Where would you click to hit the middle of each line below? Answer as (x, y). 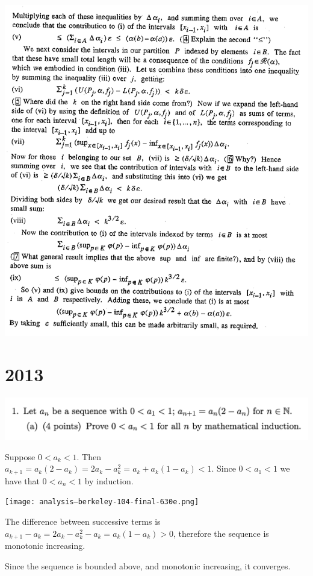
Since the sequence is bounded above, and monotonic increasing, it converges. (148, 565)
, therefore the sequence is (221, 533)
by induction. (109, 480)
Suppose (20, 456)
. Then (89, 456)
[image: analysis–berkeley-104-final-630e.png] (102, 502)
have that (22, 480)
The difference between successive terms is (83, 521)
